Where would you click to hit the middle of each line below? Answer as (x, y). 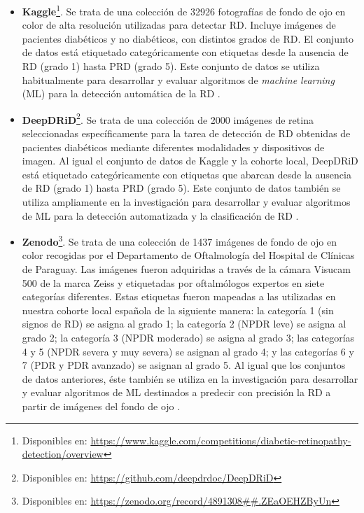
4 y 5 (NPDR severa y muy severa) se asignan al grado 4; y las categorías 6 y (188, 351)
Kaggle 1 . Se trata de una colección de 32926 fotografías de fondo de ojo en (184, 10)
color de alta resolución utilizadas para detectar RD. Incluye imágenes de (179, 25)
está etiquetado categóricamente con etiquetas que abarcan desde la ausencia (187, 174)
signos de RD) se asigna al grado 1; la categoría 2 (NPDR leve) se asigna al (184, 324)
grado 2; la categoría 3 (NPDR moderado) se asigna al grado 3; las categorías (188, 338)
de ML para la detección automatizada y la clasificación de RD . (160, 215)
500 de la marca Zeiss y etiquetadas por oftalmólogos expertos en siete (173, 282)
